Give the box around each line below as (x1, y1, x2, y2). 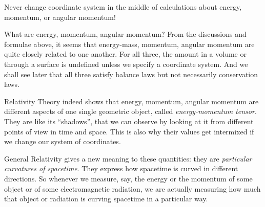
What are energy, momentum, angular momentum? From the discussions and (4, 29, 247, 39)
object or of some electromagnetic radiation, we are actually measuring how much (4, 183, 261, 194)
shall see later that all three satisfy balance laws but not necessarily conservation (4, 68, 258, 79)
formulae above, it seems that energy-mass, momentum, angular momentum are (4, 38, 255, 49)
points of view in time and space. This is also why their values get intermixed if (4, 126, 254, 136)
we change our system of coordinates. (4, 136, 121, 147)
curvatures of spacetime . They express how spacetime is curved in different (4, 163, 238, 174)
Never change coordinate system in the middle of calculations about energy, (4, 2, 242, 12)
